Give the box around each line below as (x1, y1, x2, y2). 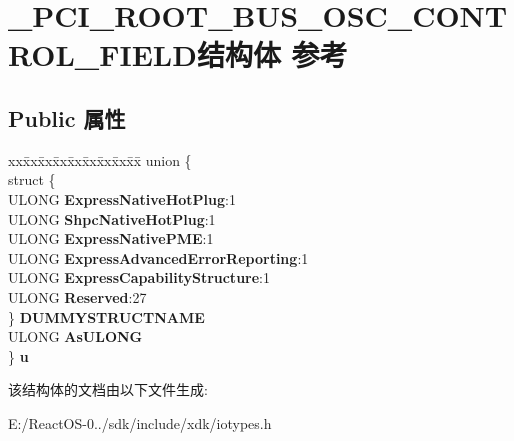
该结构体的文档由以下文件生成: (8, 379, 208, 400)
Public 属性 (8, 102, 126, 133)
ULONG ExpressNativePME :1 (8, 228, 214, 249)
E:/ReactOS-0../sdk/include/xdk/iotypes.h (8, 412, 272, 433)
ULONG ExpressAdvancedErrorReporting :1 (8, 247, 309, 268)
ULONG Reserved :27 (8, 286, 147, 307)
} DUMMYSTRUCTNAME (8, 306, 205, 327)
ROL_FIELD (8, 34, 197, 75)
